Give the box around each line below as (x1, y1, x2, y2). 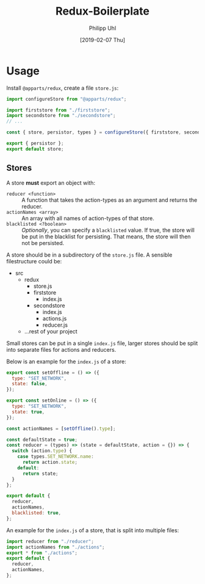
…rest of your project (24, 327, 77, 335)
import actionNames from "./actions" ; (6, 544, 105, 550)
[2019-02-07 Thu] (79, 36, 126, 43)
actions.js (42, 315, 67, 322)
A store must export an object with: (6, 179, 96, 187)
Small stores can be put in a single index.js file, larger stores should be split (6, 340, 198, 347)
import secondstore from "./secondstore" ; (6, 113, 116, 119)
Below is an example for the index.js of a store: (6, 358, 127, 365)
